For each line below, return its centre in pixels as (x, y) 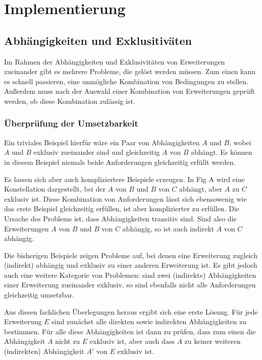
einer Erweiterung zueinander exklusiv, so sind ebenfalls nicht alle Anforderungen (130, 285)
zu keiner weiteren (213, 341)
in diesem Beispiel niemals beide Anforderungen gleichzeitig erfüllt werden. (120, 162)
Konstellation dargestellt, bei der (55, 189)
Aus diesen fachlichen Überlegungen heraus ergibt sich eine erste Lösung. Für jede (131, 311)
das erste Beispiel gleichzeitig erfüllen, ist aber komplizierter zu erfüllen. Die (122, 208)
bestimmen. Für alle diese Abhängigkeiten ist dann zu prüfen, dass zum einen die (130, 331)
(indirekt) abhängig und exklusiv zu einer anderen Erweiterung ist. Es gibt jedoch (131, 265)
